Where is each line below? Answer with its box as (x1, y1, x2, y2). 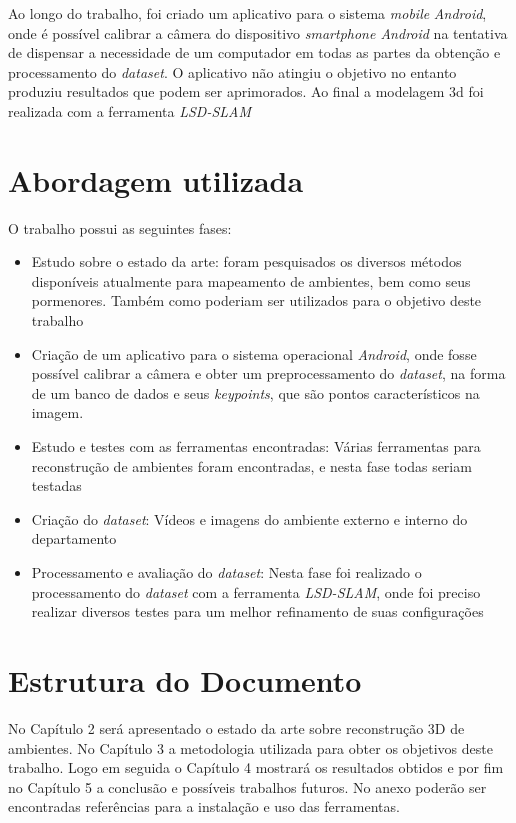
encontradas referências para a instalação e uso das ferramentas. (8, 796, 400, 817)
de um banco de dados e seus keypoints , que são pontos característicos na (31, 382, 480, 403)
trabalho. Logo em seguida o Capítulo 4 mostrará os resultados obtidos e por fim (8, 757, 504, 778)
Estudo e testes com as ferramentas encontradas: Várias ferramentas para (31, 436, 481, 457)
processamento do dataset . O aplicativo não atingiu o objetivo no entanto (8, 61, 457, 82)
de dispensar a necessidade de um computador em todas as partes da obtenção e (8, 42, 501, 63)
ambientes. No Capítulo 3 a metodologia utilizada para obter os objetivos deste (8, 737, 493, 758)
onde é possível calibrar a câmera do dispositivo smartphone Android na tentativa (8, 22, 508, 43)
